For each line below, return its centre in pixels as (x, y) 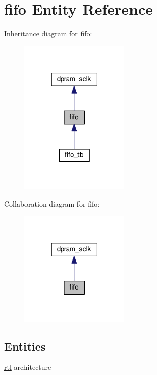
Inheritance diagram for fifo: (48, 33)
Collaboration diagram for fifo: (52, 203)
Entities (25, 346)
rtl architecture (28, 367)
